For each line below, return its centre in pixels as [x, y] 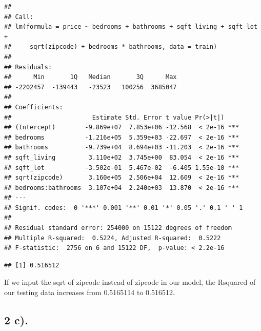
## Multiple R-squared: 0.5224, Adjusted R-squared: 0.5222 [113, 238]
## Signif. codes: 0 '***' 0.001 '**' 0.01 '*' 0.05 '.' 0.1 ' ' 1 [124, 208]
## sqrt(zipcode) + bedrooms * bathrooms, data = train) [111, 47]
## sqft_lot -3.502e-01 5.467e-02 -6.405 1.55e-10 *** [122, 168]
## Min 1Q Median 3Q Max [91, 77]
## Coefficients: [34, 107]
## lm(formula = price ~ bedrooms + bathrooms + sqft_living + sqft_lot [131, 27]
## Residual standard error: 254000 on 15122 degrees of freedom [118, 228]
